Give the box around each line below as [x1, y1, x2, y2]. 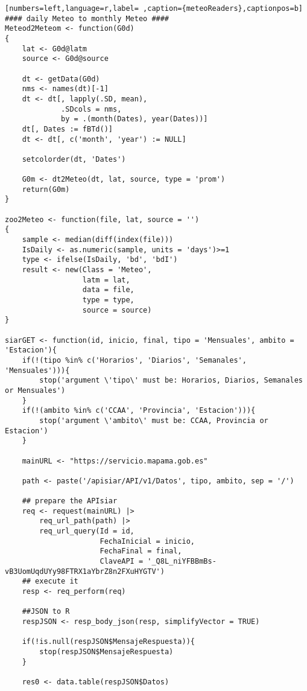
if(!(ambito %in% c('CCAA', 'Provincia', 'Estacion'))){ [22, 406, 256, 415]
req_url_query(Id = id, [39, 527, 135, 536]
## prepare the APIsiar [22, 497, 118, 506]
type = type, [82, 296, 135, 305]
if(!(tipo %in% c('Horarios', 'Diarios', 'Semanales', [22, 355, 247, 365]
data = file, [82, 285, 135, 295]
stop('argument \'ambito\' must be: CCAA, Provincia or [39, 416, 268, 425]
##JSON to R [22, 607, 70, 616]
